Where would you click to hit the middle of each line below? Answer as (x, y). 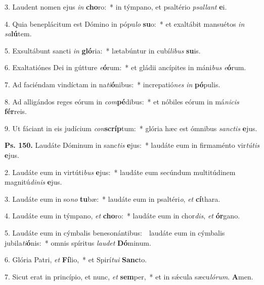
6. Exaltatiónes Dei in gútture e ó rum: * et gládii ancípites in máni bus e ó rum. (125, 67)
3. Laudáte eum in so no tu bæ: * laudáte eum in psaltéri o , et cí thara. (113, 198)
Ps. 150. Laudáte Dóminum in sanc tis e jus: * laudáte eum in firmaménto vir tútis (132, 145)
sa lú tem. (18, 34)
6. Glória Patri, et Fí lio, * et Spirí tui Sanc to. (76, 260)
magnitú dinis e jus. (33, 182)
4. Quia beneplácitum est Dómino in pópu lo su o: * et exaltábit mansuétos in (125, 23)
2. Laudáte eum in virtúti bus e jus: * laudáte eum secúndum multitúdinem (120, 172)
